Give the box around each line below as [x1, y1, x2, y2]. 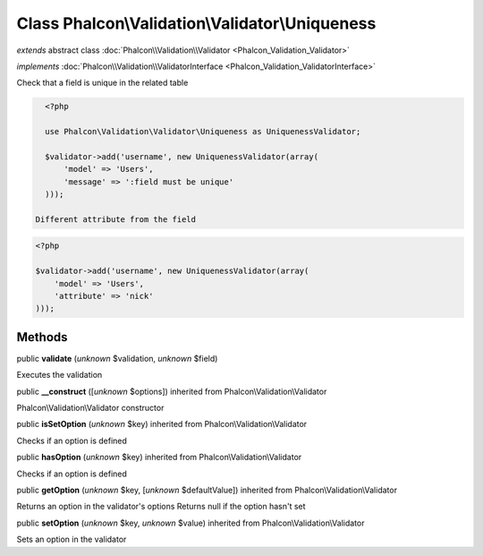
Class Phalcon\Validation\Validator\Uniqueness [16, 13, 377, 33]
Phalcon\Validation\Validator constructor [16, 403, 165, 414]
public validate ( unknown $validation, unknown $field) [16, 353, 218, 364]
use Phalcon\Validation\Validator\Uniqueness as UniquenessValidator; [45, 126, 361, 137]
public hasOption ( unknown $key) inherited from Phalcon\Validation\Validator [16, 452, 302, 463]
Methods [16, 329, 68, 345]
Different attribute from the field [35, 214, 197, 224]
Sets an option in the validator [16, 534, 127, 545]
